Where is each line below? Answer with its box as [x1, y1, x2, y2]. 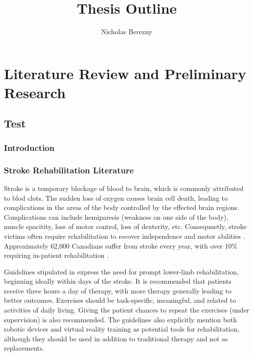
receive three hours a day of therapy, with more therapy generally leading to [4, 285, 232, 295]
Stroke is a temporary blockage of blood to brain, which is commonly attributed [4, 183, 244, 193]
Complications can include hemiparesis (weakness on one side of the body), [4, 211, 229, 222]
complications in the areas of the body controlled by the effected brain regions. [4, 202, 239, 212]
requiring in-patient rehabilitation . [4, 250, 109, 260]
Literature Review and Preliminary [4, 63, 246, 83]
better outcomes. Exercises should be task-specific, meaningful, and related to [4, 295, 236, 305]
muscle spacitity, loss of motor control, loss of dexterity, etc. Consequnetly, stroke [4, 221, 247, 231]
